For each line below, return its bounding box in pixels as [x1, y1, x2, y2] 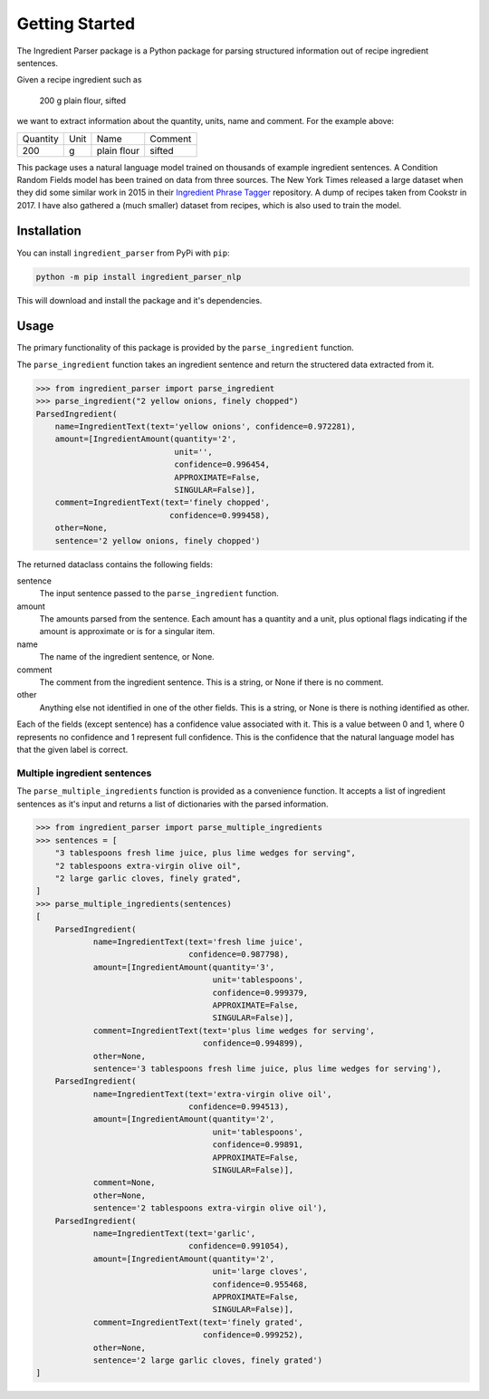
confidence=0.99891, [212, 1140, 303, 1150]
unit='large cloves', [212, 1267, 309, 1277]
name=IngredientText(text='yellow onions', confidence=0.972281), [54, 421, 357, 431]
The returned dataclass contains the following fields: [16, 558, 213, 570]
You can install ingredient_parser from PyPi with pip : [16, 247, 230, 258]
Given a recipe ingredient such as [16, 74, 142, 85]
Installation [16, 223, 81, 239]
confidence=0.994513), [188, 1102, 290, 1112]
